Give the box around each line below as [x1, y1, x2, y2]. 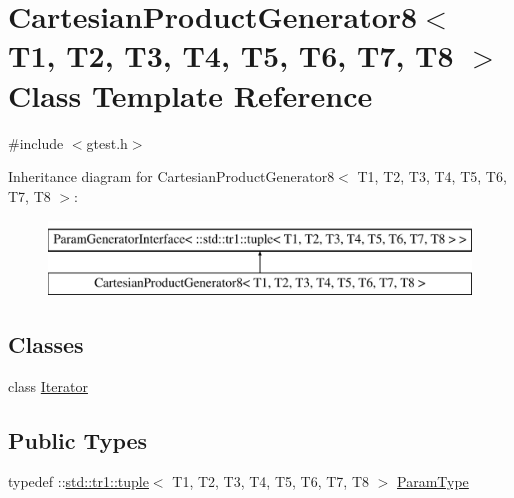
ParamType [397, 471, 469, 492]
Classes [8, 328, 84, 359]
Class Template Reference [8, 74, 373, 115]
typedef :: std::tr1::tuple [8, 471, 149, 492]
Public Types [8, 424, 148, 455]
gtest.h [86, 132, 128, 153]
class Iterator [8, 375, 88, 396]
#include [8, 132, 64, 153]
